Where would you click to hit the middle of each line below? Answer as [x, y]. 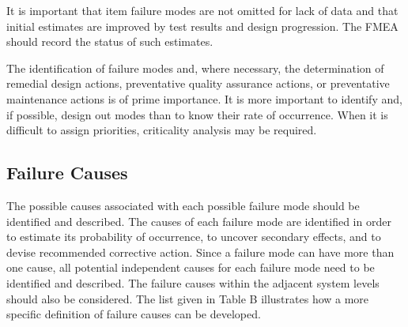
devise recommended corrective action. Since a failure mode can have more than [200, 252]
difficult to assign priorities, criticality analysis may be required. [162, 130]
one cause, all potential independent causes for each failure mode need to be [191, 267]
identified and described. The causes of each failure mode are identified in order [199, 221]
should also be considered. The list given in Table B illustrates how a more [188, 298]
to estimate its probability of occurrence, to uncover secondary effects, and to [194, 237]
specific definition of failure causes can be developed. [134, 314]
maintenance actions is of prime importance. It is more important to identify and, [204, 98]
